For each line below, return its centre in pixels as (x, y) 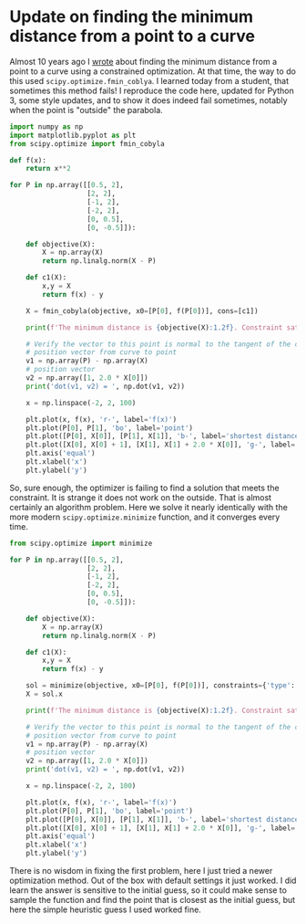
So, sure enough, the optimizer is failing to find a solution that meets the (144, 488)
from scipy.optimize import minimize (81, 543)
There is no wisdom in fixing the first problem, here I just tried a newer (141, 871)
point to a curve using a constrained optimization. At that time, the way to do (153, 71)
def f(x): (28, 160)
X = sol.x (45, 694)
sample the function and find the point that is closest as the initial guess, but (153, 900)
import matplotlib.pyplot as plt (73, 135)
